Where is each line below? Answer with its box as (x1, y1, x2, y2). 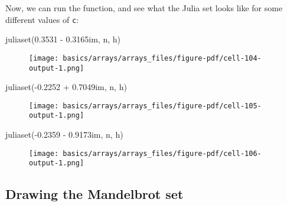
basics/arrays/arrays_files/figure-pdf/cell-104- (63, 54, 262, 62)
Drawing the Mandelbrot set (5, 185, 184, 203)
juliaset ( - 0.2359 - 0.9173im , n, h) (5, 128, 123, 141)
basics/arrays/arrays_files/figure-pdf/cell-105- (63, 101, 262, 110)
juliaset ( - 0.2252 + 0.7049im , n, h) (5, 81, 127, 93)
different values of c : (5, 13, 79, 25)
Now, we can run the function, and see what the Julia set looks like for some (5, 2, 283, 14)
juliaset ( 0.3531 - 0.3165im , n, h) (5, 33, 120, 45)
